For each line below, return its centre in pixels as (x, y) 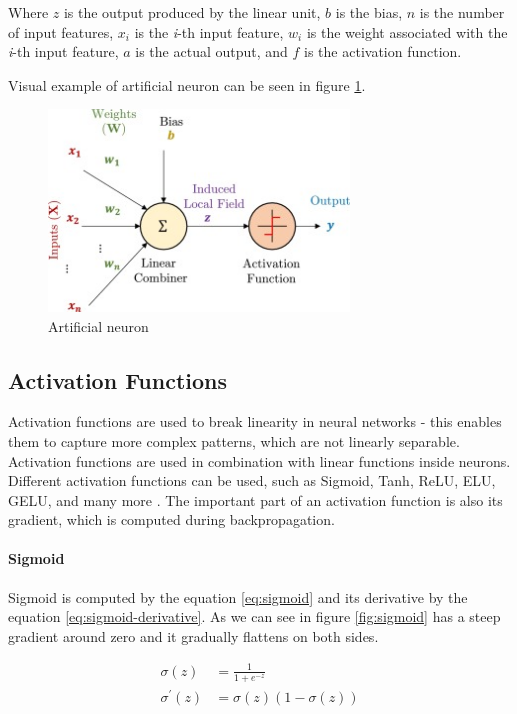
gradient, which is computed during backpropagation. (171, 519)
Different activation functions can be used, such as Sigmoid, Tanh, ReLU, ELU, (252, 480)
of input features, (61, 31)
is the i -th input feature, (209, 31)
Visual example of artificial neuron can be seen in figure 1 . (187, 84)
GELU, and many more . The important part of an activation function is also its (255, 499)
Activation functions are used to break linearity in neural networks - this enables (255, 421)
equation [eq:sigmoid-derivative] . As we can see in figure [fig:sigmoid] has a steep (254, 616)
